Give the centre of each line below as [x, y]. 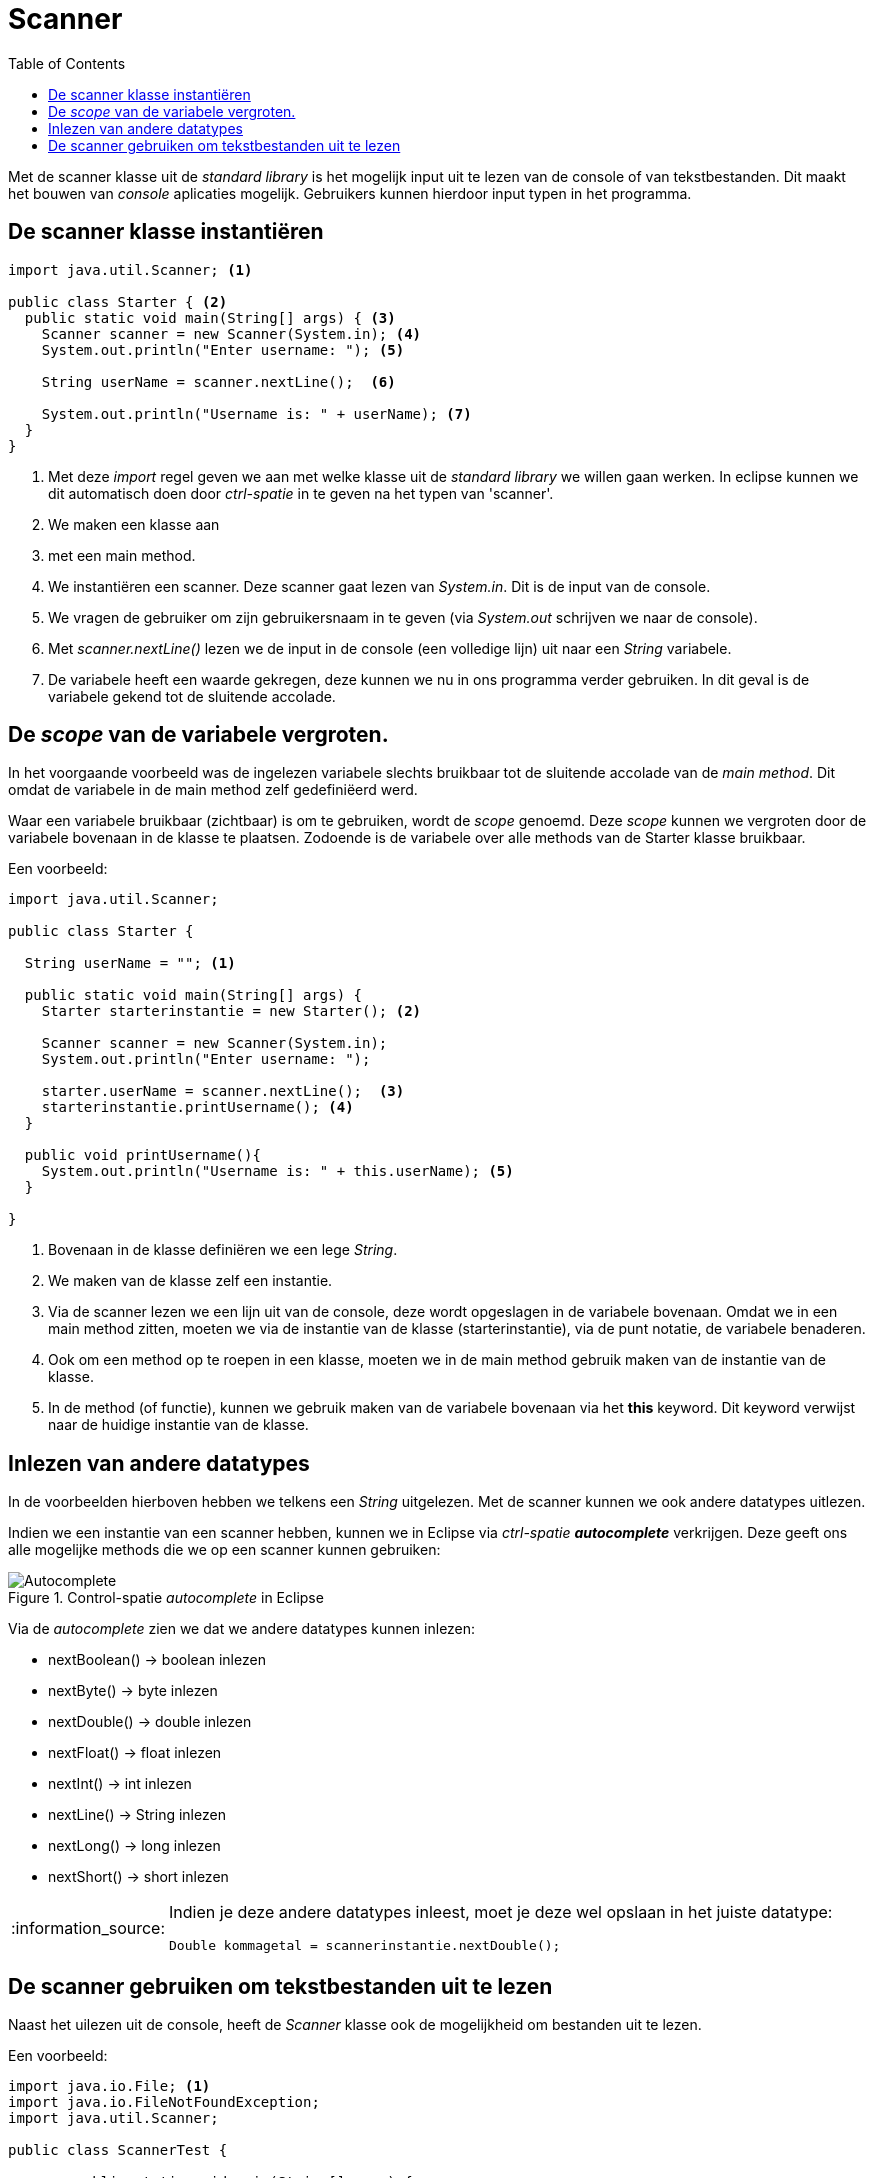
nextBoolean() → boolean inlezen [157, 1660]
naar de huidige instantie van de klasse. [178, 1425]
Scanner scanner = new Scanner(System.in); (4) [231, 333]
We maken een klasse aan [134, 524]
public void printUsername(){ [142, 1155]
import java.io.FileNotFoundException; [164, 2102]
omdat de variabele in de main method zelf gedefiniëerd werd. [213, 790]
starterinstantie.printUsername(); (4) [197, 1107]
